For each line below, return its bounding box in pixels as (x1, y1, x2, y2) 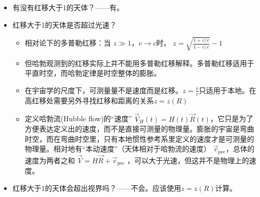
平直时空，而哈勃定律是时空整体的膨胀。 (25, 68, 161, 78)
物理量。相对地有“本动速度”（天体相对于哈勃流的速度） (25, 143, 211, 154)
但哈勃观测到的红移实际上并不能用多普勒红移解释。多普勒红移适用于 (25, 57, 254, 68)
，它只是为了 (210, 113, 253, 124)
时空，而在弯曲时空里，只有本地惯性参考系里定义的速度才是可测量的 (25, 133, 254, 144)
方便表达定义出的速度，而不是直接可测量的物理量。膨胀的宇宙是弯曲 (25, 123, 254, 134)
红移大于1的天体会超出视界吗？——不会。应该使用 (12, 183, 181, 193)
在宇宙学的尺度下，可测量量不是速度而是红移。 (25, 84, 183, 95)
